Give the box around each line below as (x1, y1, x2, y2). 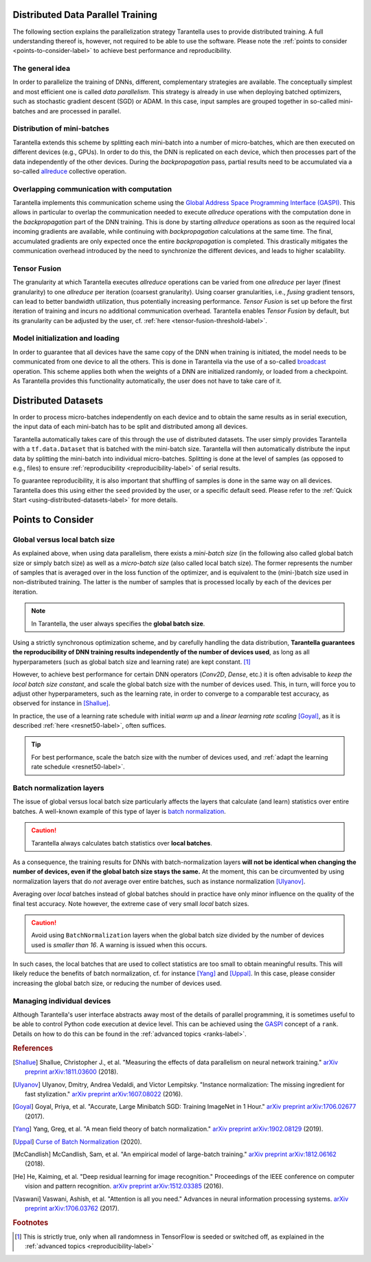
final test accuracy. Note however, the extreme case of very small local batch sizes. (12, 899, 249, 907)
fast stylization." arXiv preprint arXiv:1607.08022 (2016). (25, 1090, 183, 1098)
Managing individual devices (12, 996, 111, 1006)
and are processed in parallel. (36, 107, 122, 115)
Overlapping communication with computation (12, 184, 172, 194)
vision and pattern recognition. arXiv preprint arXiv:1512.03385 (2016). (25, 1182, 223, 1191)
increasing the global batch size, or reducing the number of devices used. (12, 979, 223, 987)
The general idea (12, 64, 71, 74)
